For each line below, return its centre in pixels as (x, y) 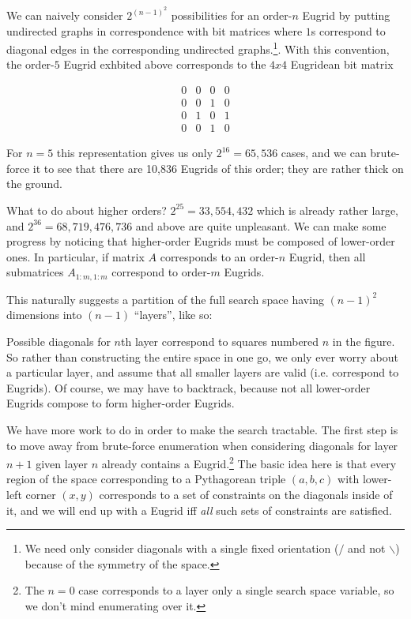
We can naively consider (65, 15)
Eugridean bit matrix (342, 64)
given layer (62, 463)
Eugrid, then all (327, 256)
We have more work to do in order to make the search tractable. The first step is (202, 429)
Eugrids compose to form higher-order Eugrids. (121, 403)
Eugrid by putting (346, 15)
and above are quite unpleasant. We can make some (261, 225)
